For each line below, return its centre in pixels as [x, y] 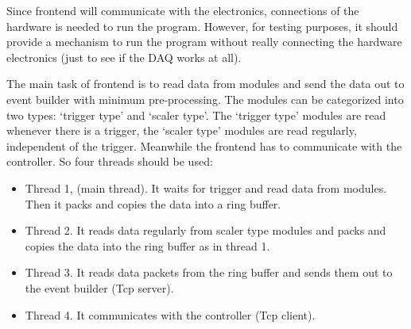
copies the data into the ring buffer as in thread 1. [147, 245]
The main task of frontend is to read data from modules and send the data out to [205, 84]
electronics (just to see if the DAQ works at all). [124, 57]
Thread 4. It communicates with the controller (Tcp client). [170, 314]
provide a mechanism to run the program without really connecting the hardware [204, 42]
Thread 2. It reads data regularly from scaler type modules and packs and [205, 230]
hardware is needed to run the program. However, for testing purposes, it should [202, 26]
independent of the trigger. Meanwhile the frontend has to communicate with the [204, 145]
